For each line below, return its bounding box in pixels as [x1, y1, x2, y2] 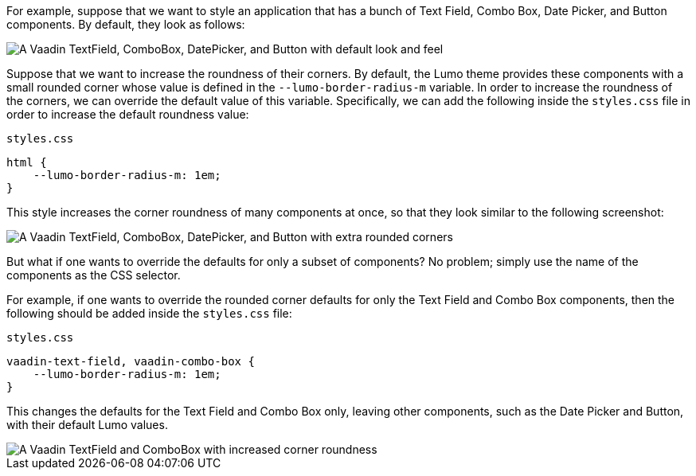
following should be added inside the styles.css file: [6, 306, 292, 320]
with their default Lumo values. [6, 418, 168, 431]
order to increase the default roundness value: [6, 107, 249, 121]
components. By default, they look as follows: [6, 18, 245, 31]
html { [6, 156, 47, 169]
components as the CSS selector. [6, 268, 181, 282]
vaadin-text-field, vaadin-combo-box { [6, 355, 255, 368]
